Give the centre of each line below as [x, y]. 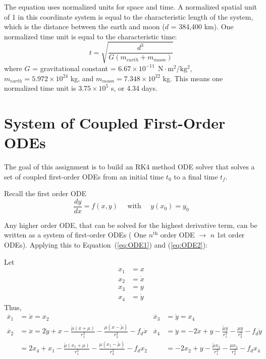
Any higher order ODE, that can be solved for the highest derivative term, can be [131, 225]
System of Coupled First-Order [115, 122]
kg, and [82, 78]
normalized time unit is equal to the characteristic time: [91, 36]
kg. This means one [193, 78]
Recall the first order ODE [45, 193]
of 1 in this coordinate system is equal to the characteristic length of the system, [129, 16]
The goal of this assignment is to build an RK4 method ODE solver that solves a [129, 167]
